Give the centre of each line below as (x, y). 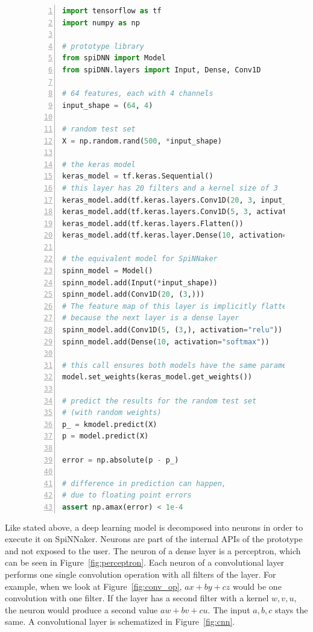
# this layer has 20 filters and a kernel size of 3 (170, 188)
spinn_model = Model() (108, 271)
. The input (229, 609)
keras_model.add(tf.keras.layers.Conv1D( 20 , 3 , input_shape (185, 200)
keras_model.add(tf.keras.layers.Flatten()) (153, 223)
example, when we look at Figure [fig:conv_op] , (93, 586)
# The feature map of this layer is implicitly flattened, (183, 306)
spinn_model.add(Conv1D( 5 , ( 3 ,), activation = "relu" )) (172, 330)
